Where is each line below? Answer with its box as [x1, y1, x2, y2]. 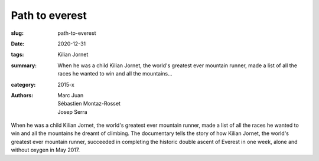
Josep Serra [57, 108, 88, 115]
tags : [11, 51, 24, 58]
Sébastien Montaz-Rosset [57, 100, 121, 107]
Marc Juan [57, 91, 84, 98]
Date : [11, 40, 25, 47]
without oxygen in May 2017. [11, 146, 80, 153]
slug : [11, 29, 24, 37]
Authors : [11, 91, 34, 98]
